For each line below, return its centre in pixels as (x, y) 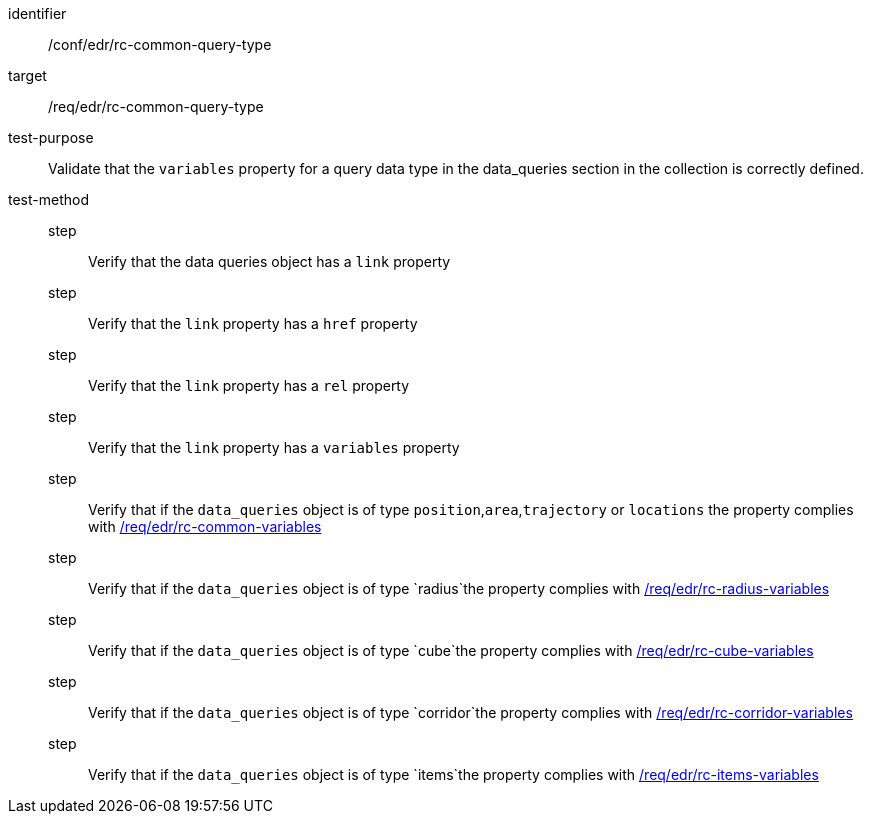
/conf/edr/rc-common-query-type (160, 44)
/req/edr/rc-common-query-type (156, 106)
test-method (48, 199)
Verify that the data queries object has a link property (269, 261)
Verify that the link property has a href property (253, 323)
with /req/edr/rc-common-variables (205, 526)
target (27, 75)
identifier (37, 13)
